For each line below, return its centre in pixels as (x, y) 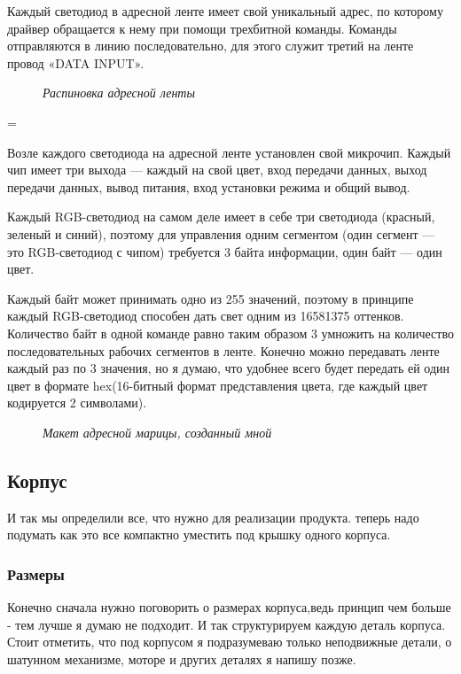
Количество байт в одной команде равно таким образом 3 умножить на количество (230, 333)
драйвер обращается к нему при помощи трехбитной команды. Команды (202, 28)
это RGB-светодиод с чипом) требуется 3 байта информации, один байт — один (225, 251)
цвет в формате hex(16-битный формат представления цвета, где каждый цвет (218, 385)
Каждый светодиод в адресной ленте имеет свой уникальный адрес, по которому (225, 11)
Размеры (36, 573)
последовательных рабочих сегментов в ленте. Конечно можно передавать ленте (223, 350)
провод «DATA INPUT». (76, 62)
